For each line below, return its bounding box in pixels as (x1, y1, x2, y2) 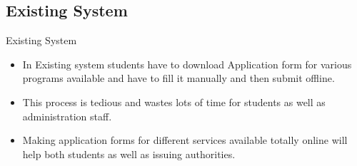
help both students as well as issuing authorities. (22, 146, 236, 161)
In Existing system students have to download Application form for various (22, 56, 352, 71)
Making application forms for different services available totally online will (22, 133, 348, 147)
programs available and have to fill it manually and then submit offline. (22, 71, 335, 85)
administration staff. (22, 108, 112, 123)
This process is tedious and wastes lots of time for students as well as (22, 94, 326, 109)
